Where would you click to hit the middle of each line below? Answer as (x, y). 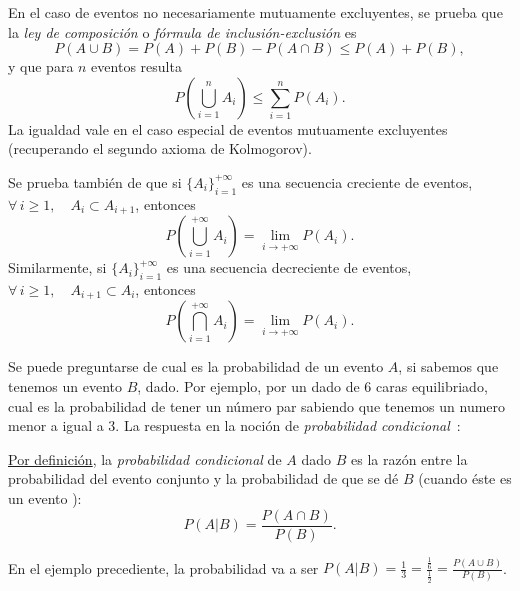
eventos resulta (136, 66)
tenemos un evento (65, 386)
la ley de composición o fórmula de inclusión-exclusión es (182, 31)
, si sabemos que (448, 366)
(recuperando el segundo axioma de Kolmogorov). (160, 148)
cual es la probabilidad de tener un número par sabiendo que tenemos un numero (257, 405)
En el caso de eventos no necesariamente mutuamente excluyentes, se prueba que (255, 12)
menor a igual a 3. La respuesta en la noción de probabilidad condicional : (234, 425)
